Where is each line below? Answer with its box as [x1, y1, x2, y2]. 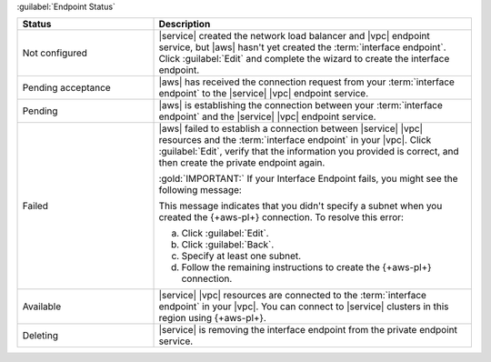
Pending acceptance [22, 82, 111, 95]
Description [158, 18, 211, 31]
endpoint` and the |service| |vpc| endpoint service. [158, 110, 376, 123]
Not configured [22, 46, 88, 59]
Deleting [22, 329, 59, 342]
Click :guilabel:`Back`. [181, 238, 275, 251]
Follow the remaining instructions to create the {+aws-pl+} [181, 261, 432, 274]
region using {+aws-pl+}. [158, 312, 267, 325]
